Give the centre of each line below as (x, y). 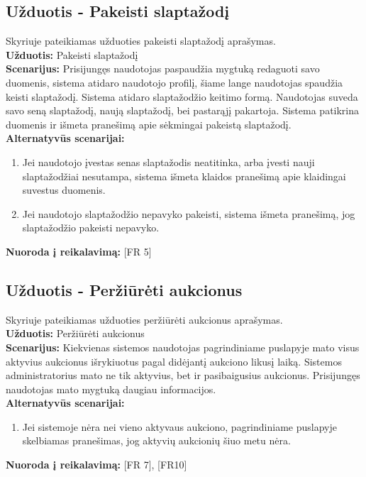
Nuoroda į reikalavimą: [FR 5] (79, 251)
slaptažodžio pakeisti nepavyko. (91, 227)
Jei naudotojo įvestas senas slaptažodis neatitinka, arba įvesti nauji (168, 161)
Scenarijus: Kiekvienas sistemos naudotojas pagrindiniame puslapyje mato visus (183, 347)
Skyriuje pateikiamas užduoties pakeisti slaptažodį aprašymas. (141, 41)
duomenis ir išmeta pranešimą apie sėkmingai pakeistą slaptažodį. (149, 124)
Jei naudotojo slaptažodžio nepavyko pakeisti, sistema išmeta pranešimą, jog (189, 213)
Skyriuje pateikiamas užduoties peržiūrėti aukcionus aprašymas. (144, 319)
